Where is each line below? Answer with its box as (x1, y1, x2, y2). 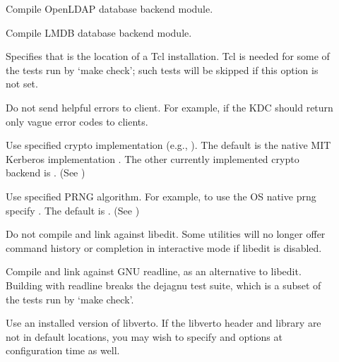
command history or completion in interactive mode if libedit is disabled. (6, 240, 322, 255)
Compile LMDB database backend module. (6, 25, 192, 40)
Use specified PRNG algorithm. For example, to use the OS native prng (6, 188, 316, 203)
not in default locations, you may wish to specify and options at (6, 329, 282, 344)
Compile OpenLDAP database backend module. (6, 1, 213, 16)
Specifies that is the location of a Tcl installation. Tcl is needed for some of (6, 49, 330, 64)
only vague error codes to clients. (6, 114, 148, 128)
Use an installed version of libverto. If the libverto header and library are (6, 315, 321, 330)
